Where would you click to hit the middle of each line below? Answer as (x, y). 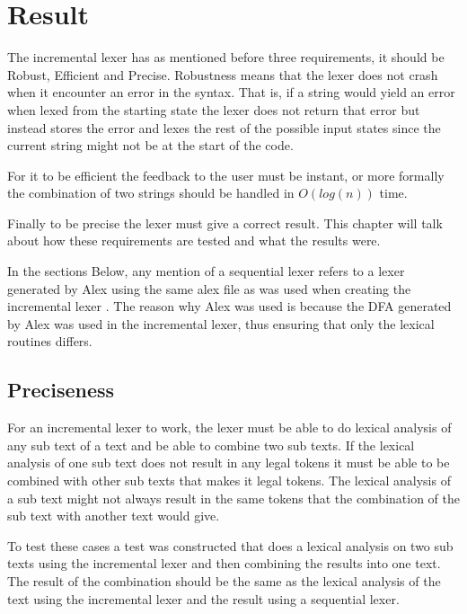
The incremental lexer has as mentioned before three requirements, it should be (226, 57)
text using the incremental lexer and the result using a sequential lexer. (203, 598)
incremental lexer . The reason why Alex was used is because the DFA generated (229, 306)
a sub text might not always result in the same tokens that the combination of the (233, 498)
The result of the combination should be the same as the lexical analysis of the (224, 580)
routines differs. (50, 341)
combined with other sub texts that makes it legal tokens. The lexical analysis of (229, 481)
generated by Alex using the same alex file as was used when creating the (209, 288)
